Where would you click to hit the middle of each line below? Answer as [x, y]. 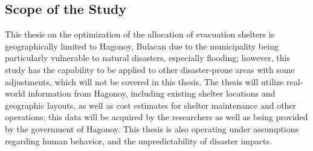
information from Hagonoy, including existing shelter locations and [152, 93]
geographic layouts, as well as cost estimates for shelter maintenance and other [151, 105]
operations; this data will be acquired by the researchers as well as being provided [156, 117]
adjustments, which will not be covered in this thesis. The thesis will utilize [144, 81]
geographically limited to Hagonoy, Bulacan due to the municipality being [142, 46]
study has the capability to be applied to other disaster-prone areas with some [150, 69]
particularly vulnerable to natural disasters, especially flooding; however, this [148, 58]
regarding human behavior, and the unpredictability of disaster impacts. [138, 140]
